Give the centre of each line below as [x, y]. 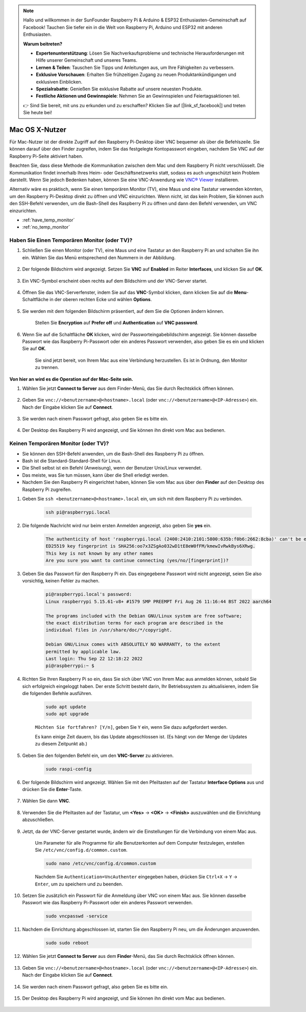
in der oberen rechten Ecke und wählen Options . [101, 300]
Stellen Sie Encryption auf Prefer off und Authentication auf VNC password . [117, 323]
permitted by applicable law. [83, 651]
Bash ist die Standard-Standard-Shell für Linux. [72, 461]
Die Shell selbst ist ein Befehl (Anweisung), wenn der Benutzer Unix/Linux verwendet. [112, 468]
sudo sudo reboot [67, 943]
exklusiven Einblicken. [59, 82]
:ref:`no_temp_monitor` [46, 227]
